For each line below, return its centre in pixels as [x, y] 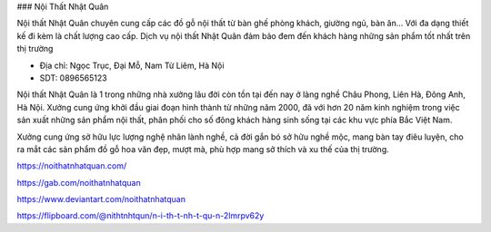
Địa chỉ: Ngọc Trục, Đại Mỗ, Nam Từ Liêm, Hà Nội [132, 65]
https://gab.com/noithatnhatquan [79, 182]
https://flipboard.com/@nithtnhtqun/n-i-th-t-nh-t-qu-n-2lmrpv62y [140, 216]
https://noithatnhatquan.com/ [72, 166]
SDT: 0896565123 [74, 78]
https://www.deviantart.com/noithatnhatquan [101, 199]
